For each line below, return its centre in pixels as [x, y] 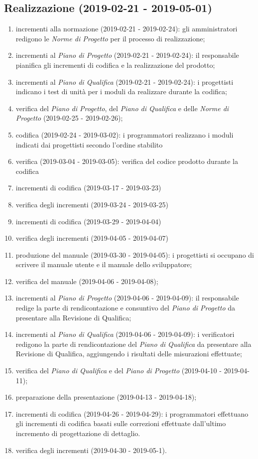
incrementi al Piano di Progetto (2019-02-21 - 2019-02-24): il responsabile [127, 55]
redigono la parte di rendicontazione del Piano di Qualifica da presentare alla [133, 344]
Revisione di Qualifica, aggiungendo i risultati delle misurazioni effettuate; [129, 354]
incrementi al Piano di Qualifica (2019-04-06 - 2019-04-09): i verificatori [125, 334]
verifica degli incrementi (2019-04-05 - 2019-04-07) [92, 238]
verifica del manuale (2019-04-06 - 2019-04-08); [87, 281]
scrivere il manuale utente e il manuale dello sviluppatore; [104, 264]
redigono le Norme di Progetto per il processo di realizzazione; [110, 38]
